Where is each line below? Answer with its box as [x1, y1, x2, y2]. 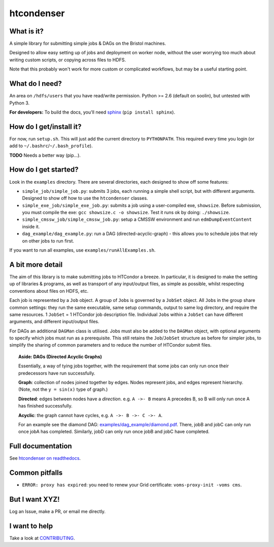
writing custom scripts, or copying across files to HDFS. [9, 56, 126, 63]
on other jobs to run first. [22, 237, 75, 244]
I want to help [9, 522, 53, 530]
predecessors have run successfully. [18, 370, 96, 376]
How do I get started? [9, 165, 79, 174]
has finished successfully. [18, 403, 73, 409]
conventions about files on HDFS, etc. [9, 288, 89, 294]
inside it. [22, 223, 40, 229]
